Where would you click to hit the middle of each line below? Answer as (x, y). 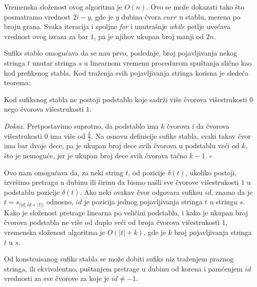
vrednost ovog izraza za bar (46, 36)
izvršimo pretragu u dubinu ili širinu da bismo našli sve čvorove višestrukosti (121, 182)
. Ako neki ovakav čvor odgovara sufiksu (141, 192)
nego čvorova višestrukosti (44, 109)
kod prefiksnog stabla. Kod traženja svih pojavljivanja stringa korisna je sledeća (126, 72)
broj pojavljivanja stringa (213, 232)
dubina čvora (141, 16)
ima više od (68, 135)
